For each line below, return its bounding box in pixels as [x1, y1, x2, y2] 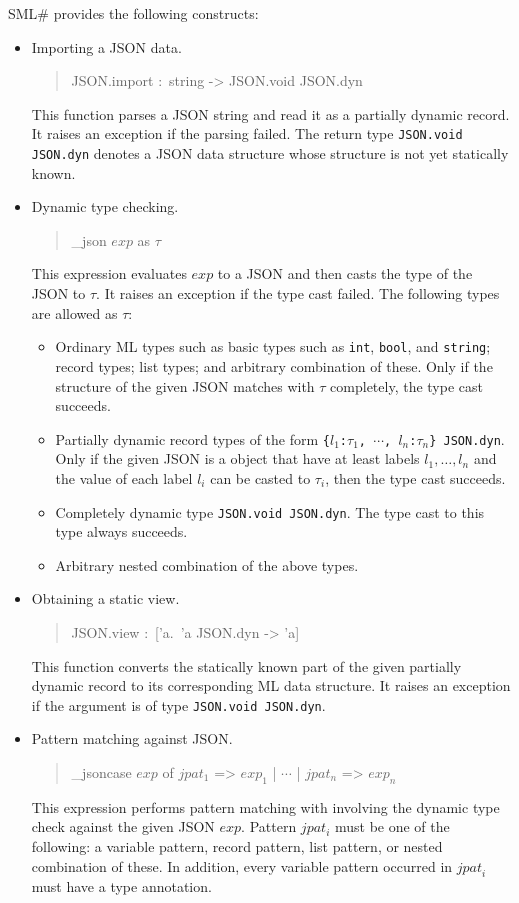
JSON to [31, 283, 86, 304]
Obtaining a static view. [31, 588, 180, 609]
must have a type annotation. [31, 876, 212, 897]
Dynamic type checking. [31, 196, 179, 217]
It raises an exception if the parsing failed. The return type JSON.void [31, 123, 463, 144]
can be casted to [210, 467, 311, 488]
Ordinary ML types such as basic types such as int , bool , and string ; [55, 336, 491, 357]
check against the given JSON [31, 816, 215, 837]
